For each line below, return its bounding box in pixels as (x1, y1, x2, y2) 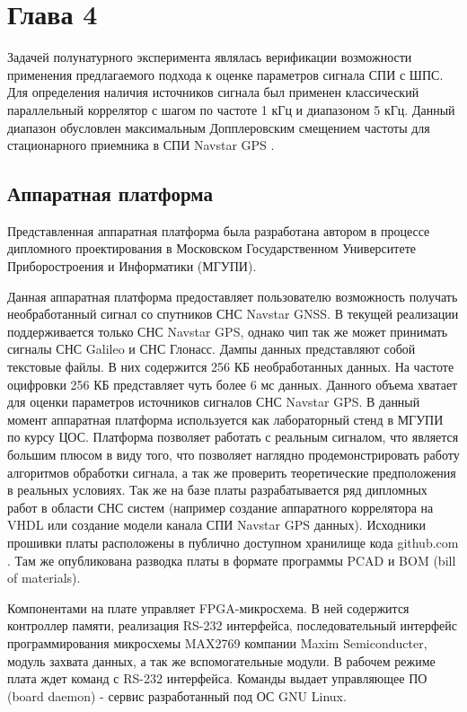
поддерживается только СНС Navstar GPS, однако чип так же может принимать (7, 321, 448, 340)
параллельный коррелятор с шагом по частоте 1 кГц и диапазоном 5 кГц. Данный (7, 100, 455, 119)
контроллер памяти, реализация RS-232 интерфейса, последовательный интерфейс (7, 616, 457, 635)
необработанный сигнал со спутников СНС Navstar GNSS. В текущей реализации (7, 304, 459, 323)
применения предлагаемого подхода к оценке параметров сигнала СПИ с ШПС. (7, 65, 444, 84)
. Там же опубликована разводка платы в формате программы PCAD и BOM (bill (7, 550, 456, 569)
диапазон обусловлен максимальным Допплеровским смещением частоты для (7, 118, 430, 136)
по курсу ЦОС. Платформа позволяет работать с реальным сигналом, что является (7, 427, 459, 446)
